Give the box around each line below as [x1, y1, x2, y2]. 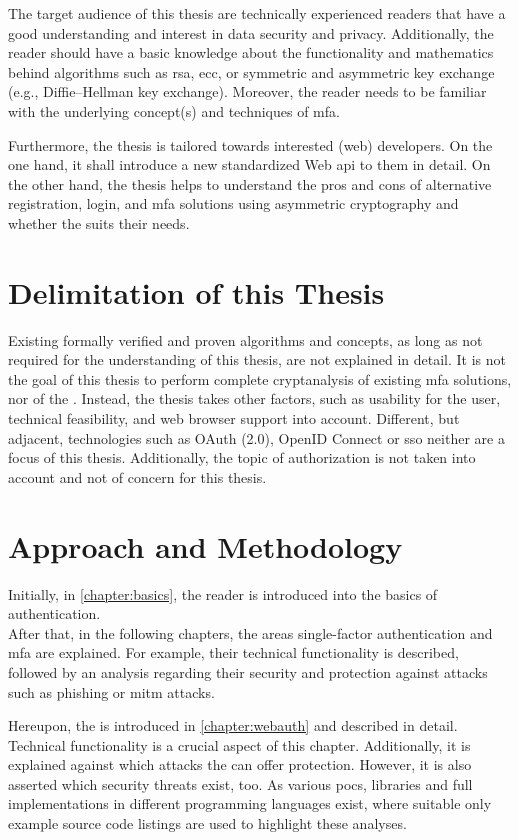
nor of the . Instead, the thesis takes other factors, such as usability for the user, [8, 388, 501, 409]
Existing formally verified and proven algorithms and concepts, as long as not [8, 329, 483, 350]
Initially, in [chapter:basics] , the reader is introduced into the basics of [8, 583, 438, 604]
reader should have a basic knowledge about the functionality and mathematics [8, 42, 494, 63]
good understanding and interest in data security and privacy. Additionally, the [8, 22, 494, 43]
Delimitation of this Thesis [8, 271, 385, 312]
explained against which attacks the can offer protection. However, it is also [8, 754, 472, 775]
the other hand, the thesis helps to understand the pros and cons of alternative [8, 173, 492, 194]
